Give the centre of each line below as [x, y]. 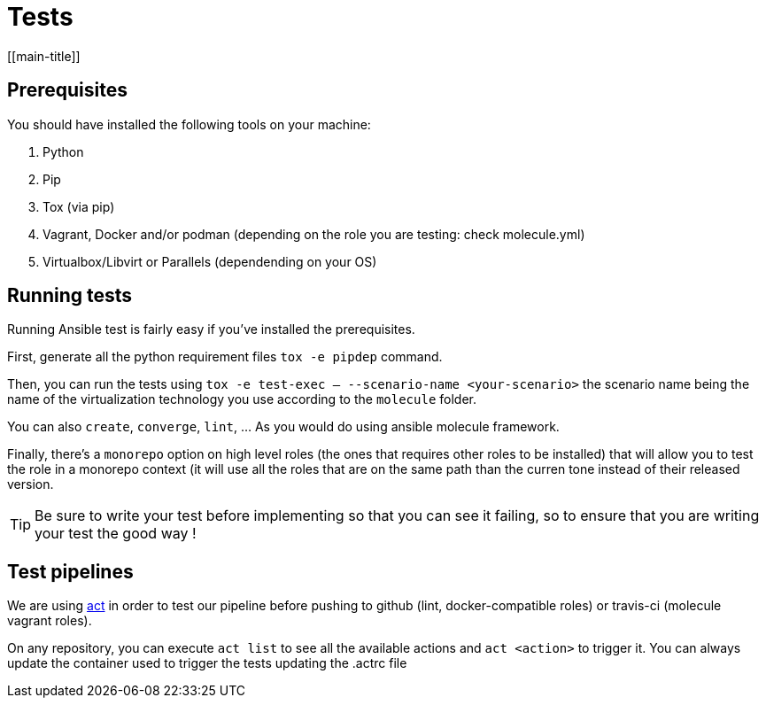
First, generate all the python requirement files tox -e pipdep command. [225, 357]
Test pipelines [70, 571]
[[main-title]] [44, 56]
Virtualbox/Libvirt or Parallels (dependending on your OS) [210, 261]
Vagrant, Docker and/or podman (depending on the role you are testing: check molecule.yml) [314, 234]
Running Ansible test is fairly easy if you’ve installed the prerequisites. [211, 329]
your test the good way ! [116, 534]
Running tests [70, 296]
